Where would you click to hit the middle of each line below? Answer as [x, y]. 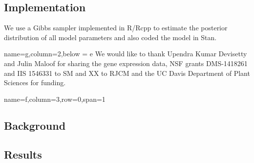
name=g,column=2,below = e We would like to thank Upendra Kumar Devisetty [126, 54]
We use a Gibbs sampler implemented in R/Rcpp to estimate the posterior [116, 28]
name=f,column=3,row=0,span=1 [55, 99]
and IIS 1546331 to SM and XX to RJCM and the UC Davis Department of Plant [127, 73]
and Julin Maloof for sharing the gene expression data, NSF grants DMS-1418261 [126, 63]
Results [23, 154]
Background [35, 125]
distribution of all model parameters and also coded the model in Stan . [110, 37]
